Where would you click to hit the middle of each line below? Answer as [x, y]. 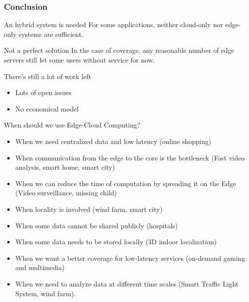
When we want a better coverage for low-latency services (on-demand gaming [130, 258]
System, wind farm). [46, 293]
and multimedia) [40, 267]
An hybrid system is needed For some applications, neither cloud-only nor [114, 24]
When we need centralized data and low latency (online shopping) [113, 141]
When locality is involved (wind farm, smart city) [89, 209]
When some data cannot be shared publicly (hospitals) [96, 225]
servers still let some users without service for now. [79, 60]
